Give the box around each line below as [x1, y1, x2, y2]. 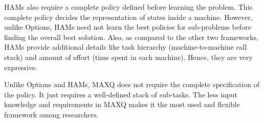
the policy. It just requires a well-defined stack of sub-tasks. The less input [4, 89, 238, 99]
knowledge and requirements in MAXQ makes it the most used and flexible [4, 99, 240, 110]
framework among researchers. [4, 109, 99, 119]
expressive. [4, 61, 38, 72]
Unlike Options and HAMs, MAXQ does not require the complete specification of [4, 79, 259, 90]
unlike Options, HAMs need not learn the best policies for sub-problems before [4, 22, 251, 32]
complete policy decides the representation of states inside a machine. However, [4, 11, 253, 22]
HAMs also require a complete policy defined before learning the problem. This [4, 2, 252, 12]
